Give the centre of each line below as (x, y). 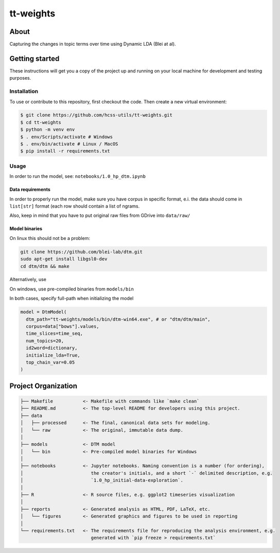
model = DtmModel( (43, 312)
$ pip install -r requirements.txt (65, 151)
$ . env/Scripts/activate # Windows (67, 137)
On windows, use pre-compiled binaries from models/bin (72, 289)
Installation (24, 91)
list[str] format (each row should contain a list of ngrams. (75, 206)
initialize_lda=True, (53, 355)
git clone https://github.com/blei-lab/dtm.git (81, 252)
